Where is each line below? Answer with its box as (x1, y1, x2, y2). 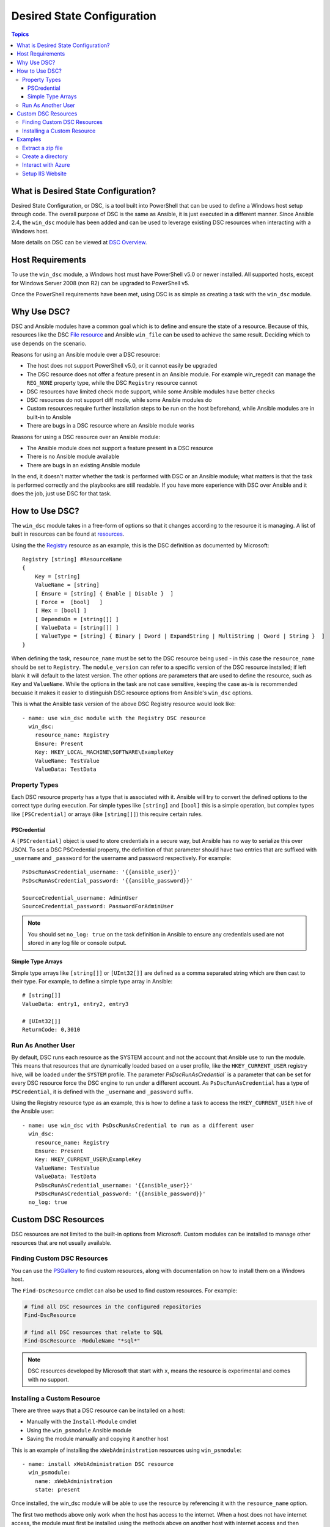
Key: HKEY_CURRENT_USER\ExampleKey (34, 1156, 142, 1163)
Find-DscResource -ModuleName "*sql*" (24, 1338, 141, 1344)
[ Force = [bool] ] (34, 599, 103, 605)
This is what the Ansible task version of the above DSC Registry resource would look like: (11, 700, 237, 708)
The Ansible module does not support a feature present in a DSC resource (26, 444, 213, 451)
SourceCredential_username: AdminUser (22, 894, 139, 901)
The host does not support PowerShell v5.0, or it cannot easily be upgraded (26, 362, 218, 370)
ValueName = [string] (34, 581, 100, 589)
